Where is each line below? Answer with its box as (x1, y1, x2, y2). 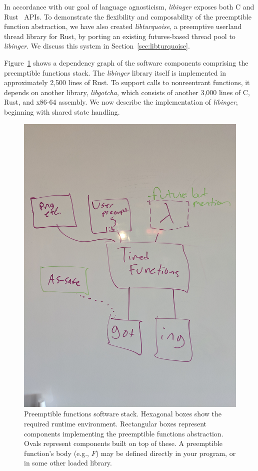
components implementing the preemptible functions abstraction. (24, 428, 223, 438)
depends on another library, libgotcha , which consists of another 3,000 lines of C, (4, 87, 250, 97)
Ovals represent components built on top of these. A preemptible (24, 438, 223, 448)
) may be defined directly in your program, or (95, 447, 236, 458)
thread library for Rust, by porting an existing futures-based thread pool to (4, 31, 235, 41)
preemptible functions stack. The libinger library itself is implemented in (4, 67, 226, 78)
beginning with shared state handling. (4, 106, 120, 117)
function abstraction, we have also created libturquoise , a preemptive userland (4, 21, 242, 32)
